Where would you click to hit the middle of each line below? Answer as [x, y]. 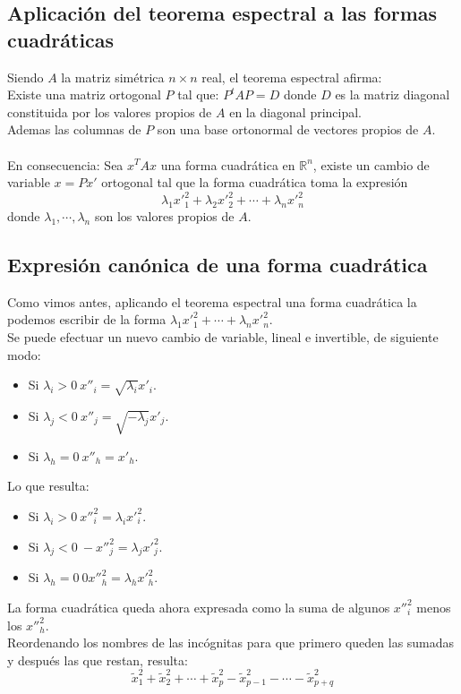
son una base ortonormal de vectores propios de [288, 129]
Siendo [26, 77]
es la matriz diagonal [393, 94]
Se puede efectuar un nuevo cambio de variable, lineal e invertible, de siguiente [223, 337]
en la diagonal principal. [296, 111]
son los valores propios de [164, 216]
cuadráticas [61, 39]
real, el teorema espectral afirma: [292, 77]
